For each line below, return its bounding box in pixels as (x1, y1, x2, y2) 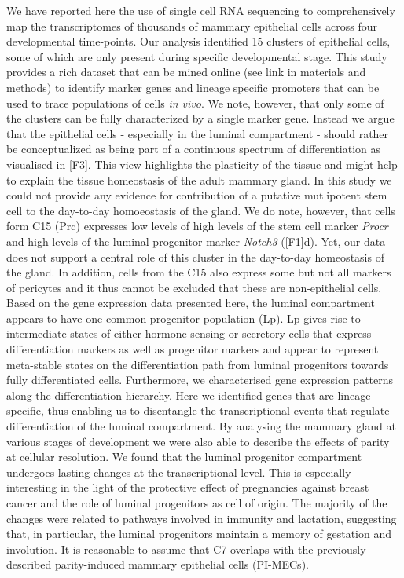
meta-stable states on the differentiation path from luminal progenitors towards (6, 356, 389, 372)
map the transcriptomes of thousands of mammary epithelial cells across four (6, 17, 378, 34)
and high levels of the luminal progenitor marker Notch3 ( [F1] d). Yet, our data (6, 232, 386, 249)
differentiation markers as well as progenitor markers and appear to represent (6, 341, 379, 357)
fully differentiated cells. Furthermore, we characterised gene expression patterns (6, 371, 394, 388)
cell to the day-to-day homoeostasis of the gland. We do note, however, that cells (6, 202, 395, 218)
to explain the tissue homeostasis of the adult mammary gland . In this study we (6, 171, 392, 188)
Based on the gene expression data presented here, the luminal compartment (6, 294, 375, 311)
